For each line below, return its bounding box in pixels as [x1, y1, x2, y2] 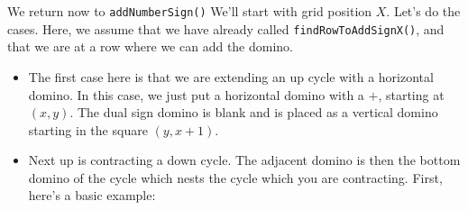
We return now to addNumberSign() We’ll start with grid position [7, 2, 372, 20]
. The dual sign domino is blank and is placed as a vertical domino [69, 103, 438, 122]
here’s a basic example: [28, 186, 156, 205]
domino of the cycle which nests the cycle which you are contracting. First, [28, 168, 443, 187]
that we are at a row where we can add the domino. [7, 37, 294, 56]
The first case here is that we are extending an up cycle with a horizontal [28, 67, 434, 86]
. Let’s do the [386, 2, 461, 20]
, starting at [378, 85, 445, 104]
